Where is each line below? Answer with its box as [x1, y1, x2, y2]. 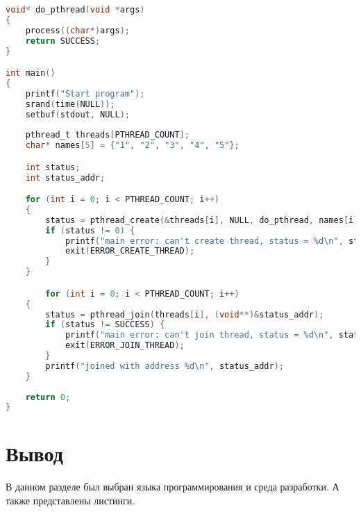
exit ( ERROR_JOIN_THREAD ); [65, 340, 185, 351]
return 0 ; [25, 392, 71, 402]
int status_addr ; [25, 172, 106, 183]
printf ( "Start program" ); [25, 88, 145, 99]
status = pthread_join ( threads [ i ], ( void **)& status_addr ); [45, 309, 324, 320]
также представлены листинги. [6, 493, 135, 507]
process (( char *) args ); [25, 25, 131, 35]
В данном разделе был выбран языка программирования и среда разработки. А [6, 479, 339, 494]
